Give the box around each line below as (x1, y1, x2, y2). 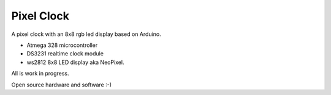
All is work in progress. (11, 70, 70, 77)
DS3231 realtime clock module (26, 50, 104, 57)
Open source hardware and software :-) (11, 81, 112, 88)
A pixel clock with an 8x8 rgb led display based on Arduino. (11, 30, 162, 38)
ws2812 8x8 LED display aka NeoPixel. (26, 58, 124, 66)
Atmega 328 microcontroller (26, 41, 98, 49)
